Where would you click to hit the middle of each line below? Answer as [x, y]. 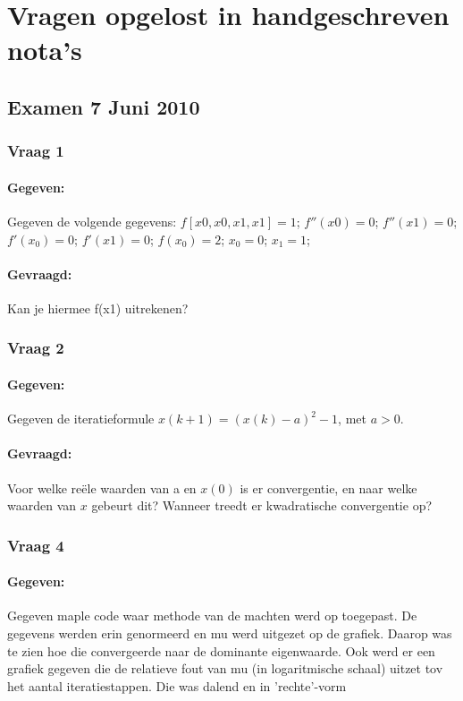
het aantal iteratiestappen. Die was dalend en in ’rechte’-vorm [177, 685]
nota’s [45, 50]
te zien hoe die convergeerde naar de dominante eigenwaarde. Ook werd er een [221, 650]
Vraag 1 [36, 151]
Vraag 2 [36, 348]
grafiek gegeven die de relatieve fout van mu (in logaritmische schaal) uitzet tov [225, 668]
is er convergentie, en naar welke [328, 487]
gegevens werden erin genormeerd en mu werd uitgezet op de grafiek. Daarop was [230, 633]
